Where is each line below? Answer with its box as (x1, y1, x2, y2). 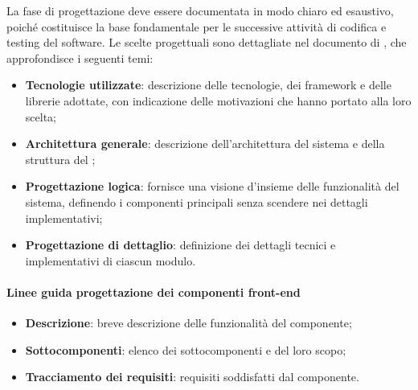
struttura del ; (25, 150, 96, 167)
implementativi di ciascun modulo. (25, 252, 196, 269)
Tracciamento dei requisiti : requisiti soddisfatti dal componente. (25, 368, 359, 385)
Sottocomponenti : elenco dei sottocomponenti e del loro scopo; (25, 341, 346, 358)
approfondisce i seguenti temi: (6, 49, 154, 66)
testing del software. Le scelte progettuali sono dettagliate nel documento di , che (6, 34, 407, 51)
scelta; (25, 108, 56, 125)
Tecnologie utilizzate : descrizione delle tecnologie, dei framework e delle (25, 76, 391, 93)
